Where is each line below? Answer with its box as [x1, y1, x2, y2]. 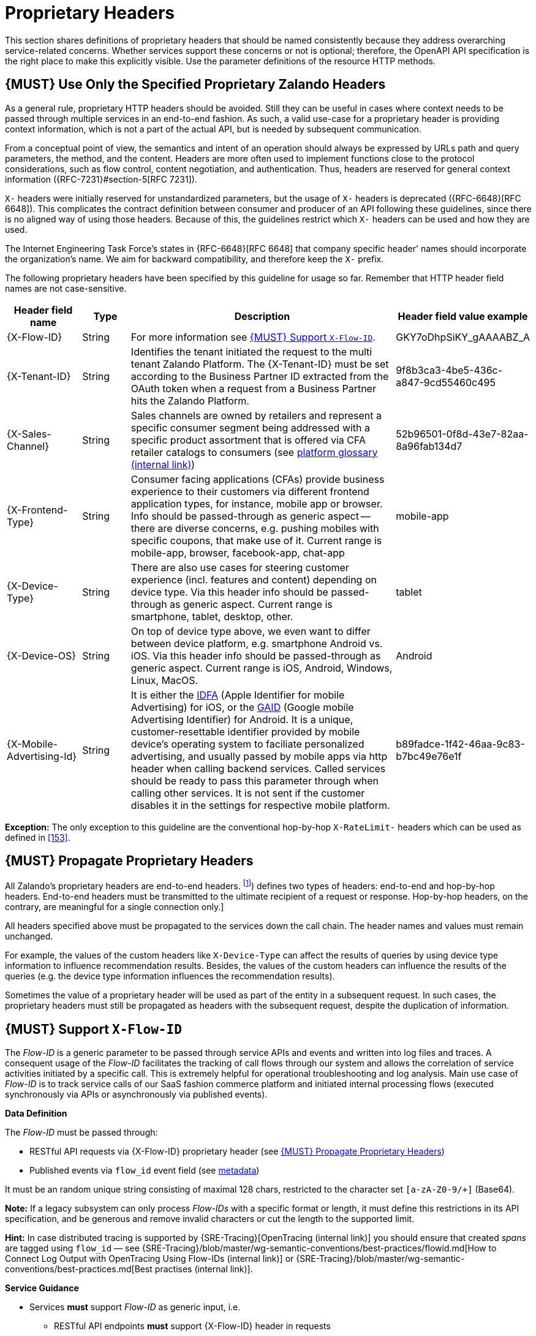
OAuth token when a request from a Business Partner [130, 382, 376, 395]
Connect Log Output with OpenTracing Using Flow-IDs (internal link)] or [5, 1253, 294, 1264]
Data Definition [5, 1107, 67, 1118]
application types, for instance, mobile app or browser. [130, 497, 383, 510]
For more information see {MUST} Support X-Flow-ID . [130, 330, 376, 343]
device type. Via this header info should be [130, 585, 328, 598]
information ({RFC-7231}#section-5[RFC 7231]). [5, 173, 197, 184]
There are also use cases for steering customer [130, 561, 349, 574]
